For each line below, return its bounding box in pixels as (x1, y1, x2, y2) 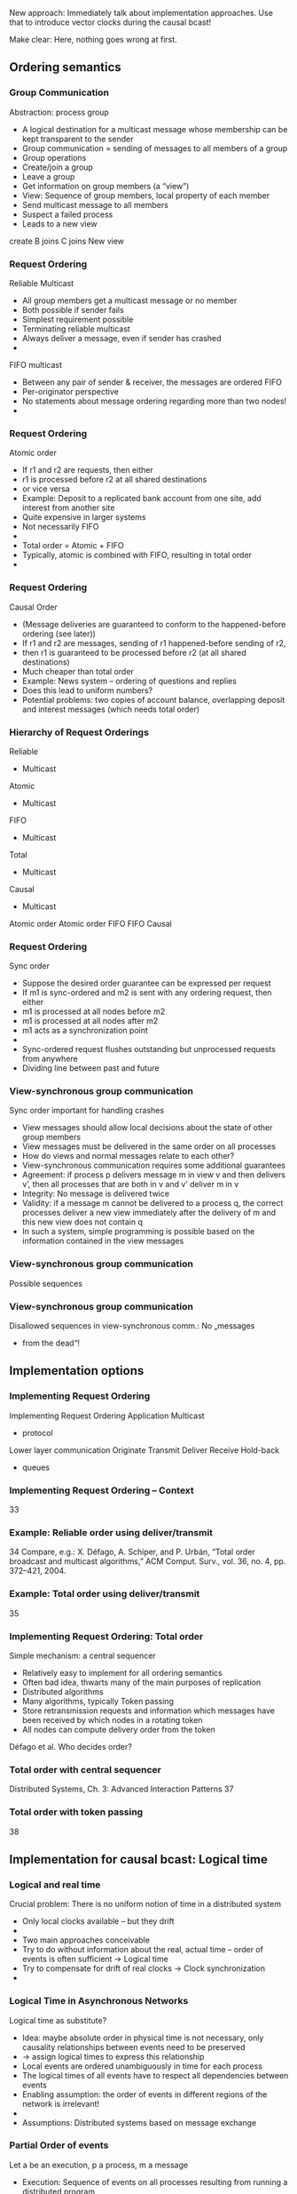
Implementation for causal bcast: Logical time (9, 1852, 268, 1867)
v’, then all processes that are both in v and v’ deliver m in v (21, 1179, 239, 1190)
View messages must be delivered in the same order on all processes (21, 1141, 277, 1152)
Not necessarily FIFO (21, 522, 99, 532)
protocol (21, 1427, 53, 1438)
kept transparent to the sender (21, 133, 134, 144)
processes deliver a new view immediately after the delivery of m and (21, 1208, 277, 1218)
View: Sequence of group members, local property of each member (21, 190, 270, 201)
